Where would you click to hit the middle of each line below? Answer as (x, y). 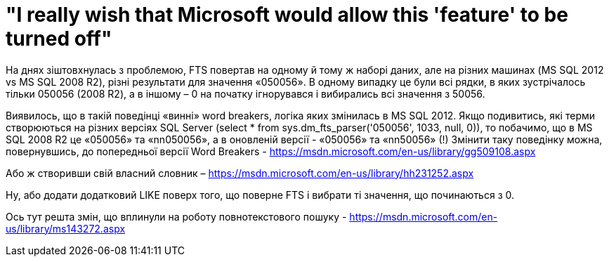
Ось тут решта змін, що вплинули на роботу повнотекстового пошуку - (176, 216)
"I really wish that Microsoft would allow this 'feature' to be (287, 15)
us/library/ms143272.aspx (66, 228)
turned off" (59, 39)
